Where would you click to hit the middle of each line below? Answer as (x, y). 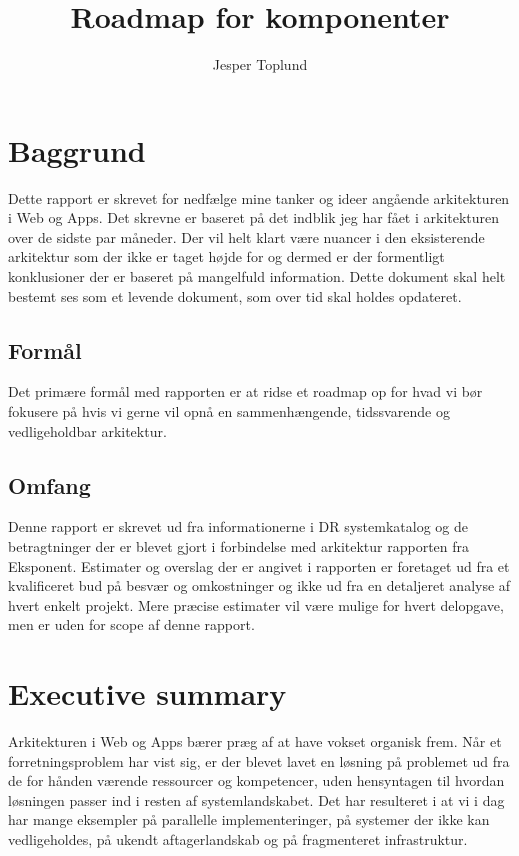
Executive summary (147, 693)
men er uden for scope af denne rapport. (131, 624)
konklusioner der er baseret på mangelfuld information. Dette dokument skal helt (257, 276)
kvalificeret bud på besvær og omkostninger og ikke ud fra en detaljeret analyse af (259, 585)
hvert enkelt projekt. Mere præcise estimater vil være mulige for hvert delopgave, (256, 604)
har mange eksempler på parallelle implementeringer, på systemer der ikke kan (249, 819)
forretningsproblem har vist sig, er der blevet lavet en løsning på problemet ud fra (259, 760)
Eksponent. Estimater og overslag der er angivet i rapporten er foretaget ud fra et (259, 565)
